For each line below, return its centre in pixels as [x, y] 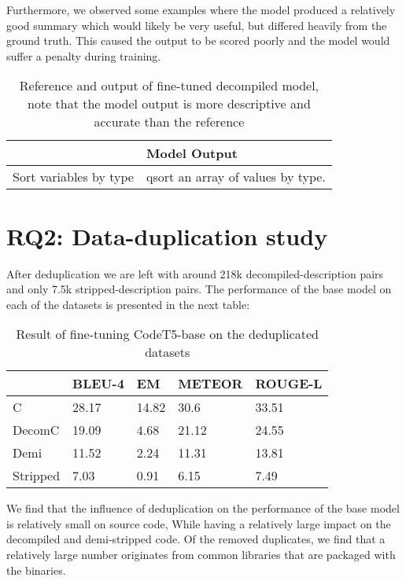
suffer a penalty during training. [84, 55]
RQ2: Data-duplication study [167, 235]
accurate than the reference [169, 122]
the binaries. [36, 570]
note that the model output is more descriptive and [169, 104]
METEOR [210, 384]
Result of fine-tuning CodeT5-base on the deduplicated [167, 334]
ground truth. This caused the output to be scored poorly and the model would [198, 40]
